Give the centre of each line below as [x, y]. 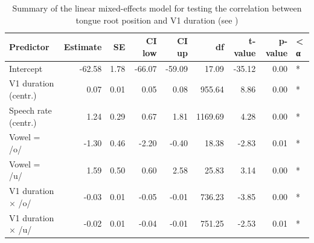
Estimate [83, 46]
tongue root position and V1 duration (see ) [157, 20]
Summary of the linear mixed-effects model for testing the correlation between [157, 8]
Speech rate [30, 110]
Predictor [29, 46]
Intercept [26, 68]
